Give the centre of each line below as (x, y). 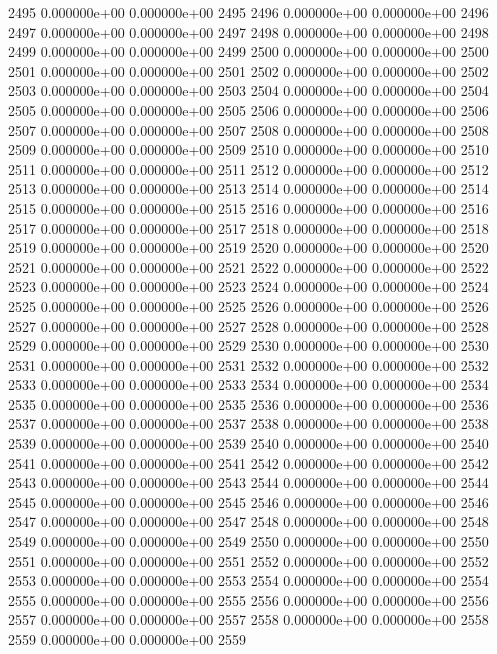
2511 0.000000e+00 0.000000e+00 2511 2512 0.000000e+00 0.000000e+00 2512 (248, 168)
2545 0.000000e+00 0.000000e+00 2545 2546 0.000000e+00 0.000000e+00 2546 (248, 501)
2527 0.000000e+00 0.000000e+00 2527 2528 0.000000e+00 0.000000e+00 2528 (248, 325)
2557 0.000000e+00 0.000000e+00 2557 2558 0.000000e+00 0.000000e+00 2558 (248, 619)
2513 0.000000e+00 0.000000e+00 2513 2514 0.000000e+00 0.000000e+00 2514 (248, 188)
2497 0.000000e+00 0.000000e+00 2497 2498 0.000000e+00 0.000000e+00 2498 (248, 31)
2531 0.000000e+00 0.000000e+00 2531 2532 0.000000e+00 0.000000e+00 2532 (248, 364)
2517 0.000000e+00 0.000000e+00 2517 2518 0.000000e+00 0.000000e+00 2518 (248, 227)
